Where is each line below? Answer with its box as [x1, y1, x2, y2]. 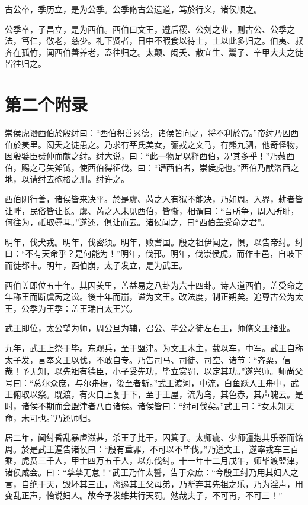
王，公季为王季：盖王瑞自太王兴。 [5, 302, 137, 314]
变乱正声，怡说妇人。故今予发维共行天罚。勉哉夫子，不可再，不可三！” [5, 489, 283, 501]
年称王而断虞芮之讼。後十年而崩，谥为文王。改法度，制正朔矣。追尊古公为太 [5, 290, 303, 303]
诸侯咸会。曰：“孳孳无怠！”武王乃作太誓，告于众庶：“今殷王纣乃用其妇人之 [5, 465, 299, 478]
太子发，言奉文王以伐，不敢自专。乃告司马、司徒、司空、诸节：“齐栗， [5, 353, 283, 365]
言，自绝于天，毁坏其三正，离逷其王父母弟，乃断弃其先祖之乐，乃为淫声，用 [5, 477, 303, 490]
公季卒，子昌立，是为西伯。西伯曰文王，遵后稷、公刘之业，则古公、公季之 [5, 22, 295, 35]
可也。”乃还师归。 [29, 411, 96, 423]
